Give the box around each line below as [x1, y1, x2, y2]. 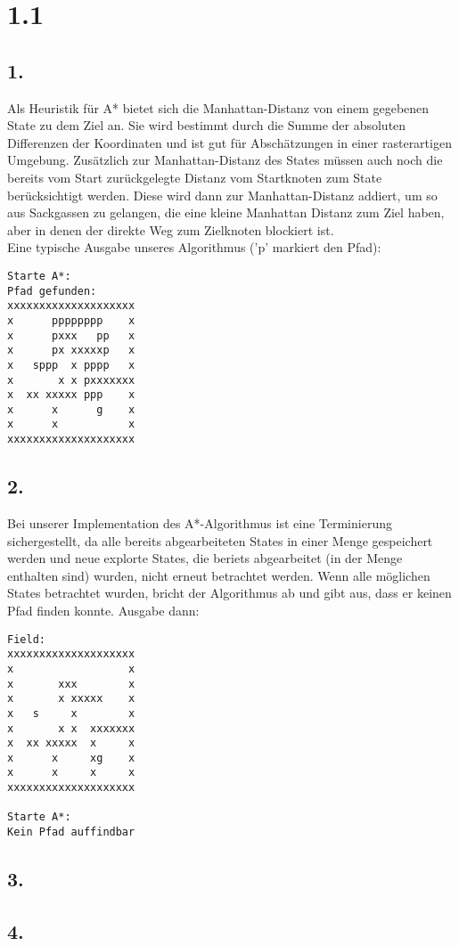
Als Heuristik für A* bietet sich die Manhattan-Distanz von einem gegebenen [7, 98, 430, 117]
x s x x [7, 706, 135, 720]
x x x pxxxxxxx [7, 373, 135, 387]
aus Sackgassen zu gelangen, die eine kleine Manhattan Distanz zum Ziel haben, [7, 203, 445, 222]
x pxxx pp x [7, 329, 135, 342]
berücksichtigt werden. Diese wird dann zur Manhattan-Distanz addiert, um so [7, 185, 438, 204]
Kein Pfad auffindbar [7, 826, 135, 839]
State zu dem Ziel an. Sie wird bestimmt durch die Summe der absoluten [7, 116, 406, 135]
